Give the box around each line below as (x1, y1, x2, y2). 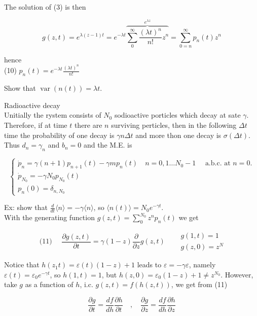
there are (74, 119, 102, 130)
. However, (221, 269, 253, 279)
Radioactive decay (4, 99, 60, 110)
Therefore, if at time (4, 119, 67, 130)
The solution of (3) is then (4, 2, 86, 12)
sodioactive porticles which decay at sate (114, 110, 241, 120)
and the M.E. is (83, 139, 132, 150)
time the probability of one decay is (4, 129, 115, 140)
